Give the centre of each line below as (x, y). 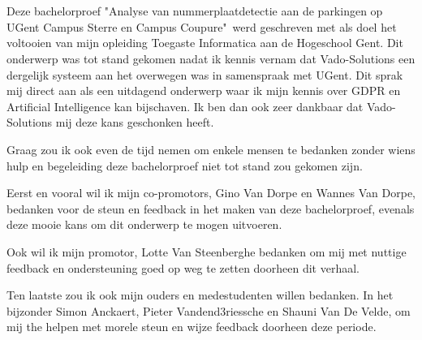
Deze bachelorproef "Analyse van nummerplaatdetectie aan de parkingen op (195, 11)
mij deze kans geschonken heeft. (135, 122)
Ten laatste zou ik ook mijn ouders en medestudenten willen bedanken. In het (200, 295)
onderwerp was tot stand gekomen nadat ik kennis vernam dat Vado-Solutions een (211, 58)
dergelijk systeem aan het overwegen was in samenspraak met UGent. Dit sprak (205, 74)
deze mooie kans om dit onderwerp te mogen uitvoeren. (144, 224)
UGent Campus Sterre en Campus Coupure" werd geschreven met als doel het (202, 26)
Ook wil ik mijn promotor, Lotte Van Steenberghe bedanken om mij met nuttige (207, 251)
